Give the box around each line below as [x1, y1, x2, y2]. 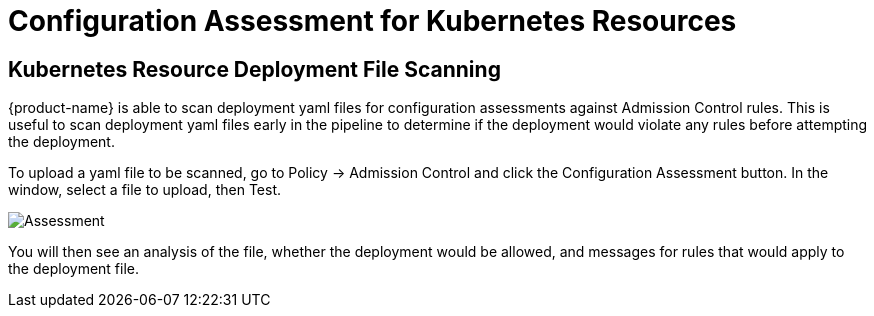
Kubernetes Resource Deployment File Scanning [8, 56, 501, 82]
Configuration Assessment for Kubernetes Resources [8, 4, 737, 38]
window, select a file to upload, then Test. [8, 181, 281, 199]
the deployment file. [8, 260, 140, 278]
